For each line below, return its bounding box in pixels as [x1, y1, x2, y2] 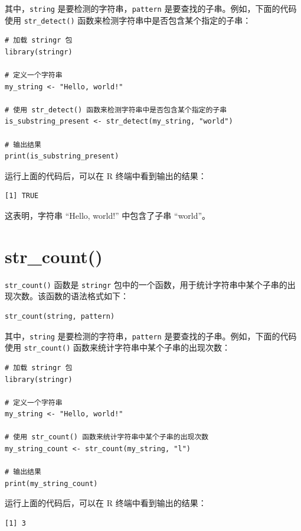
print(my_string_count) [5, 479, 98, 488]
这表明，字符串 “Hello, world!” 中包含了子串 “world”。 [5, 209, 211, 222]
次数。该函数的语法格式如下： [12, 290, 129, 302]
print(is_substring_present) [5, 152, 119, 161]
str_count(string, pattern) [5, 312, 115, 320]
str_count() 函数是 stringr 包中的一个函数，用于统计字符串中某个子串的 [5, 278, 287, 290]
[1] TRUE [5, 192, 39, 200]
